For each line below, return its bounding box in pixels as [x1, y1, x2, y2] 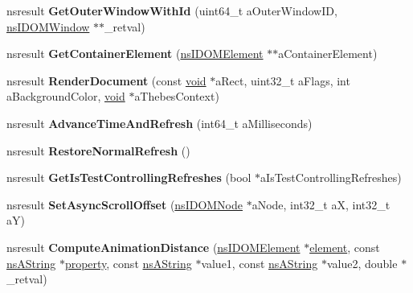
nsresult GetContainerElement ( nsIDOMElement [6, 45, 264, 62]
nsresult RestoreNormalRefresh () [6, 142, 190, 159]
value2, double [326, 254, 398, 271]
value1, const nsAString [201, 254, 318, 271]
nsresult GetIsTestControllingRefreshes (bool [6, 169, 251, 186]
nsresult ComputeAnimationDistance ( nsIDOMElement [6, 238, 301, 255]
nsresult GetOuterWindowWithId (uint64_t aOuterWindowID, [6, 2, 337, 19]
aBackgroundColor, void [6, 88, 125, 105]
